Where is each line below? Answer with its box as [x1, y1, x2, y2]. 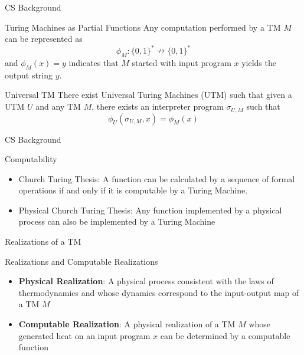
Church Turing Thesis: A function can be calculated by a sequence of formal [18, 172, 295, 185]
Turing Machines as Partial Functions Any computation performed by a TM [5, 21, 281, 33]
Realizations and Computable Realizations [5, 255, 158, 267]
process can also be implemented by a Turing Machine [18, 215, 215, 228]
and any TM [35, 100, 81, 113]
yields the [241, 57, 276, 69]
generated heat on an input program [18, 329, 151, 341]
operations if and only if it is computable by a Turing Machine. [18, 184, 248, 196]
